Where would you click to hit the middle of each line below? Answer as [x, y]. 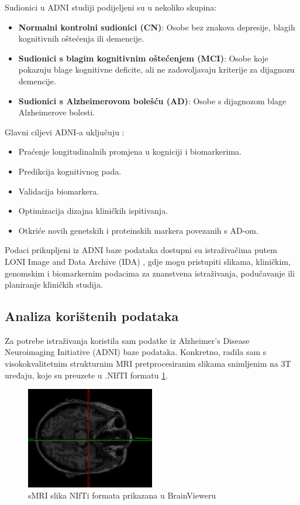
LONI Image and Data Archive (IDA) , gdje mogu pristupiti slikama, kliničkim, [148, 261]
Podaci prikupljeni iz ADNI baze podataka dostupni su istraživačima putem [141, 250]
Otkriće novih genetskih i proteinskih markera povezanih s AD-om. [138, 230]
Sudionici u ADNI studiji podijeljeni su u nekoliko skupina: [111, 7]
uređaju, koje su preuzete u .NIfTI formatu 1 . [87, 375]
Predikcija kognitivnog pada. [70, 171]
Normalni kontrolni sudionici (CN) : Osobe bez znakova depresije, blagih [157, 27]
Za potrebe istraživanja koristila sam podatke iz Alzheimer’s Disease [127, 340]
